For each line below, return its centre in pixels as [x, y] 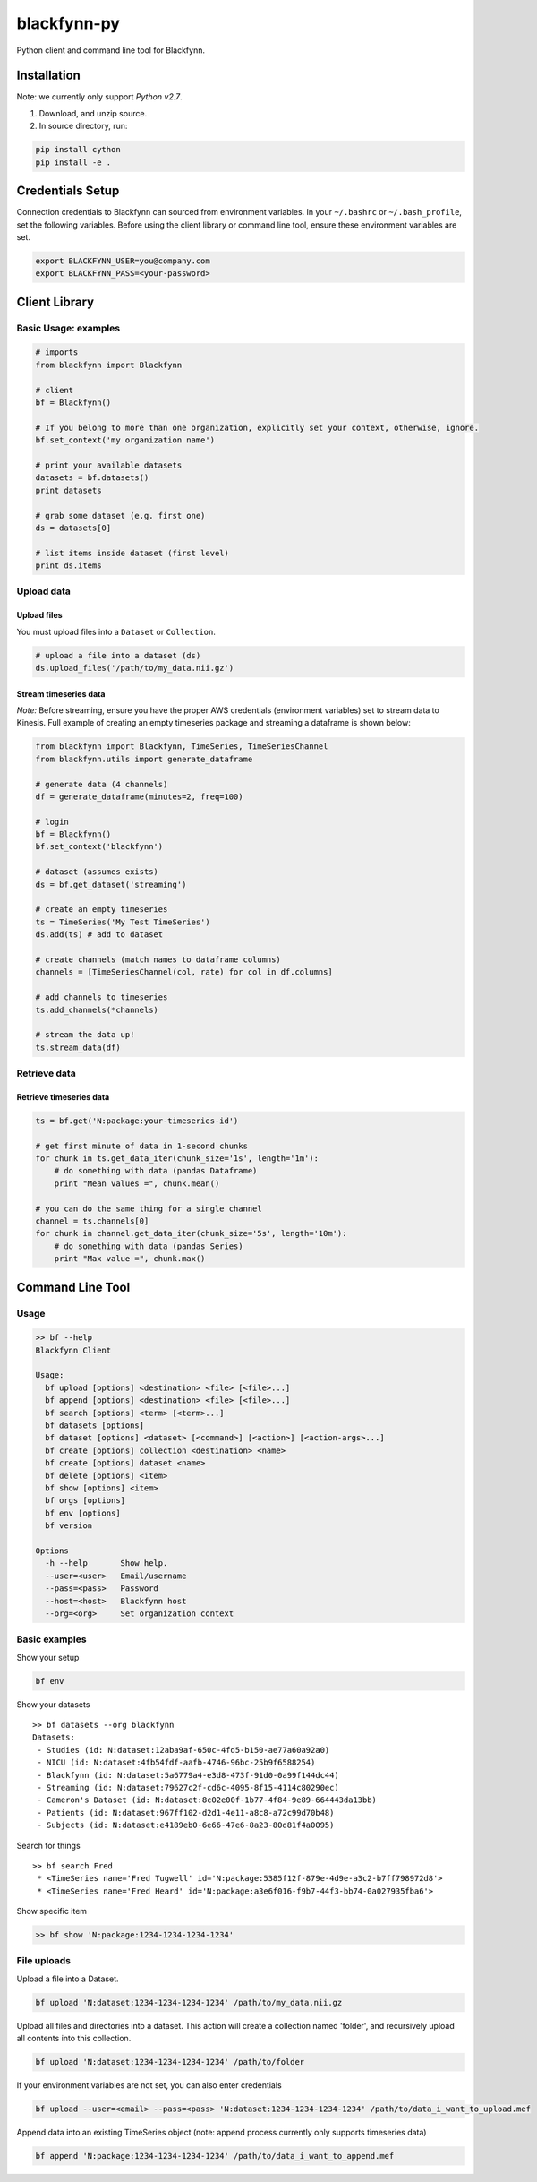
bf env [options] [83, 1513]
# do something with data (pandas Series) [149, 1246]
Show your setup [48, 1657]
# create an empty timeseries [102, 910]
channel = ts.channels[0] [92, 1221]
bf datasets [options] [95, 1426]
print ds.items [68, 566]
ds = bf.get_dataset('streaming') [111, 884]
